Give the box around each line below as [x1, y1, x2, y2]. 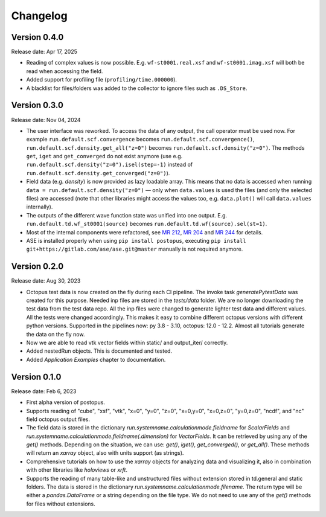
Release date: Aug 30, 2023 [11, 277, 81, 284]
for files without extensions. [26, 500, 96, 507]
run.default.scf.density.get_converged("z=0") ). [26, 169, 170, 176]
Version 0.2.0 [11, 262, 64, 272]
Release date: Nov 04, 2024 [11, 116, 81, 123]
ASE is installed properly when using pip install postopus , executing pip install [26, 237, 246, 244]
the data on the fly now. [26, 330, 85, 338]
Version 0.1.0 [11, 371, 62, 382]
